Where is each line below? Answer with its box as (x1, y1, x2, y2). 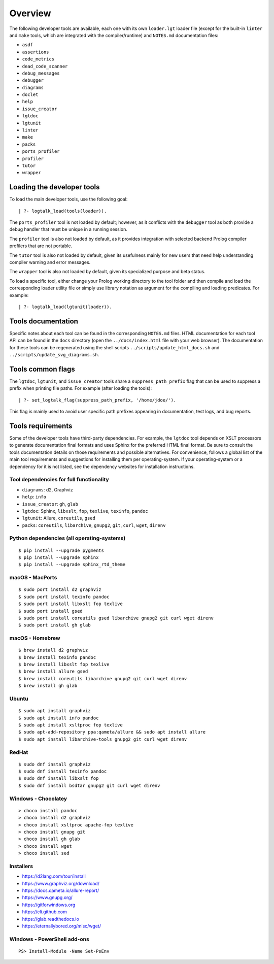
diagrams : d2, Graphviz (22, 486, 73, 492)
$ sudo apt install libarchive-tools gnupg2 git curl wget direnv (18, 736, 187, 742)
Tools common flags (9, 364, 76, 373)
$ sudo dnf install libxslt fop (18, 776, 99, 781)
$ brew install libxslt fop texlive (18, 661, 110, 668)
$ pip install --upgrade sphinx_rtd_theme (18, 561, 126, 568)
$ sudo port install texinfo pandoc (18, 594, 110, 600)
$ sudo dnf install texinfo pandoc (18, 769, 107, 774)
